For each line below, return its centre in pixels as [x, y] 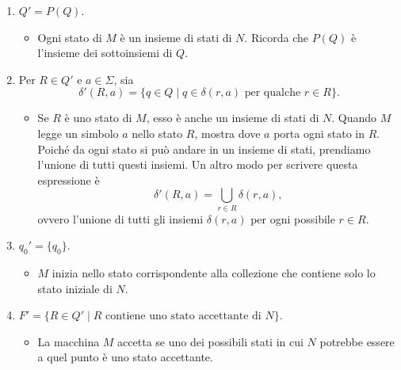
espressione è [69, 179]
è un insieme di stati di [176, 37]
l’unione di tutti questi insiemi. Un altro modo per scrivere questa [198, 164]
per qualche [273, 93]
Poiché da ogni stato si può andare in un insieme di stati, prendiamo [204, 149]
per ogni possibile [293, 218]
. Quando [354, 118]
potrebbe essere [357, 341]
